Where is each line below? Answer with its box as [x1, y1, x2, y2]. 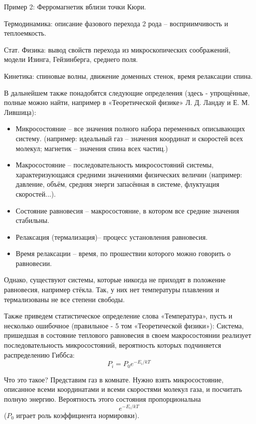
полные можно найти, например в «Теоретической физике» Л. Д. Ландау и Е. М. [4, 97, 250, 107]
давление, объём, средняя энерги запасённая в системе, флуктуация [15, 179, 220, 189]
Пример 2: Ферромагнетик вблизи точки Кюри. [4, 1, 146, 11]
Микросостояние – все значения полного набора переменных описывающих [15, 123, 245, 134]
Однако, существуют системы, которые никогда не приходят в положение [4, 274, 226, 285]
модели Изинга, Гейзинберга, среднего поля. [4, 54, 138, 64]
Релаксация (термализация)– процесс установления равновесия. [15, 231, 208, 242]
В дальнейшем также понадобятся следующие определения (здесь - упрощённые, [4, 87, 250, 98]
